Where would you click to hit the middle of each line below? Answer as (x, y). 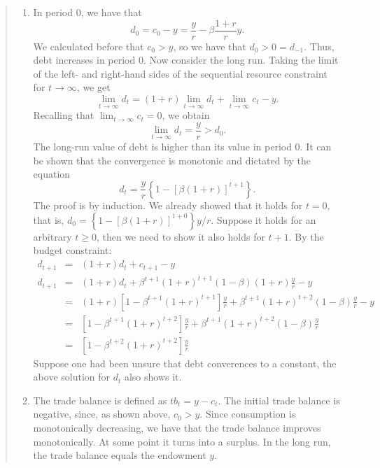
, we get (93, 87)
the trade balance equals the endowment (120, 455)
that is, (49, 219)
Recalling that (64, 115)
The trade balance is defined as (100, 400)
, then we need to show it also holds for (181, 236)
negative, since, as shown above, (102, 414)
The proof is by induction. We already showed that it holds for (168, 205)
